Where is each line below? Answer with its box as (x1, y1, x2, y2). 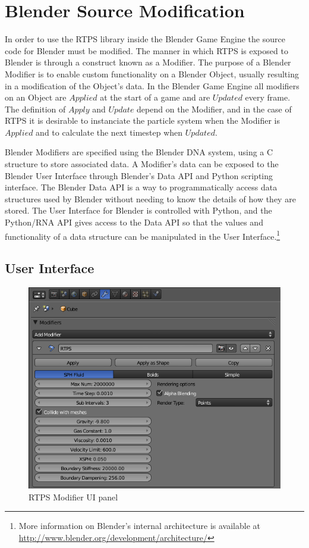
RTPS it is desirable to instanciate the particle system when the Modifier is (5, 114, 280, 127)
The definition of (5, 102, 66, 115)
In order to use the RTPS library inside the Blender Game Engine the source (5, 33, 285, 45)
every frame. (245, 91, 291, 104)
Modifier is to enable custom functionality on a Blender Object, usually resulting (5, 67, 299, 80)
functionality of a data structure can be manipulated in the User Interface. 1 (5, 228, 280, 242)
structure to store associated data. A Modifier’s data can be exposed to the (5, 158, 279, 170)
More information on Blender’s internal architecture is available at (18, 519, 261, 532)
